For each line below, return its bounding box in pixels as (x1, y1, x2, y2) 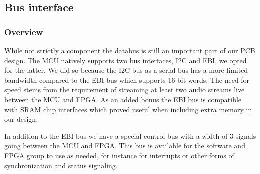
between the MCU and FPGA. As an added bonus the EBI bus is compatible (4, 94, 242, 104)
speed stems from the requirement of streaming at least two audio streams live (4, 84, 245, 95)
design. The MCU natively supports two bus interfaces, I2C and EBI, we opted (4, 55, 247, 65)
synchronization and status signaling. (4, 160, 118, 170)
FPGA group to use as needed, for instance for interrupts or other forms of (4, 150, 234, 160)
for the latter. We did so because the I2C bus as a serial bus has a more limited (4, 65, 248, 75)
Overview (4, 25, 43, 38)
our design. (4, 114, 38, 124)
